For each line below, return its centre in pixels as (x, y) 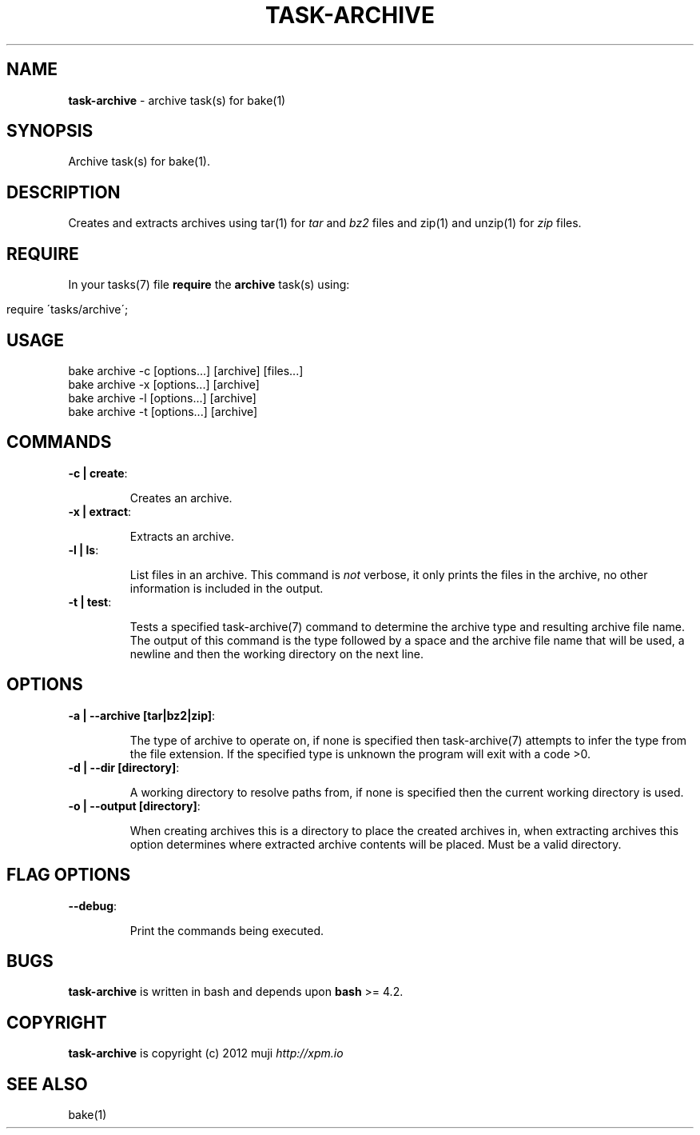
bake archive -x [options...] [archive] (164, 384)
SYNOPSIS (50, 131)
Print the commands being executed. (227, 930)
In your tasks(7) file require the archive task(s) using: (209, 285)
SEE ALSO (47, 1084)
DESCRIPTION (64, 192)
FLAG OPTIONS (69, 875)
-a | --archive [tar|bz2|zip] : (142, 715)
